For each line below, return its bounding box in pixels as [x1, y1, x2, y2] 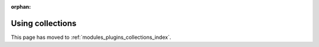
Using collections [11, 18, 77, 28]
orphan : [11, 3, 31, 10]
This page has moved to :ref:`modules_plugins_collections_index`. [11, 34, 171, 41]
